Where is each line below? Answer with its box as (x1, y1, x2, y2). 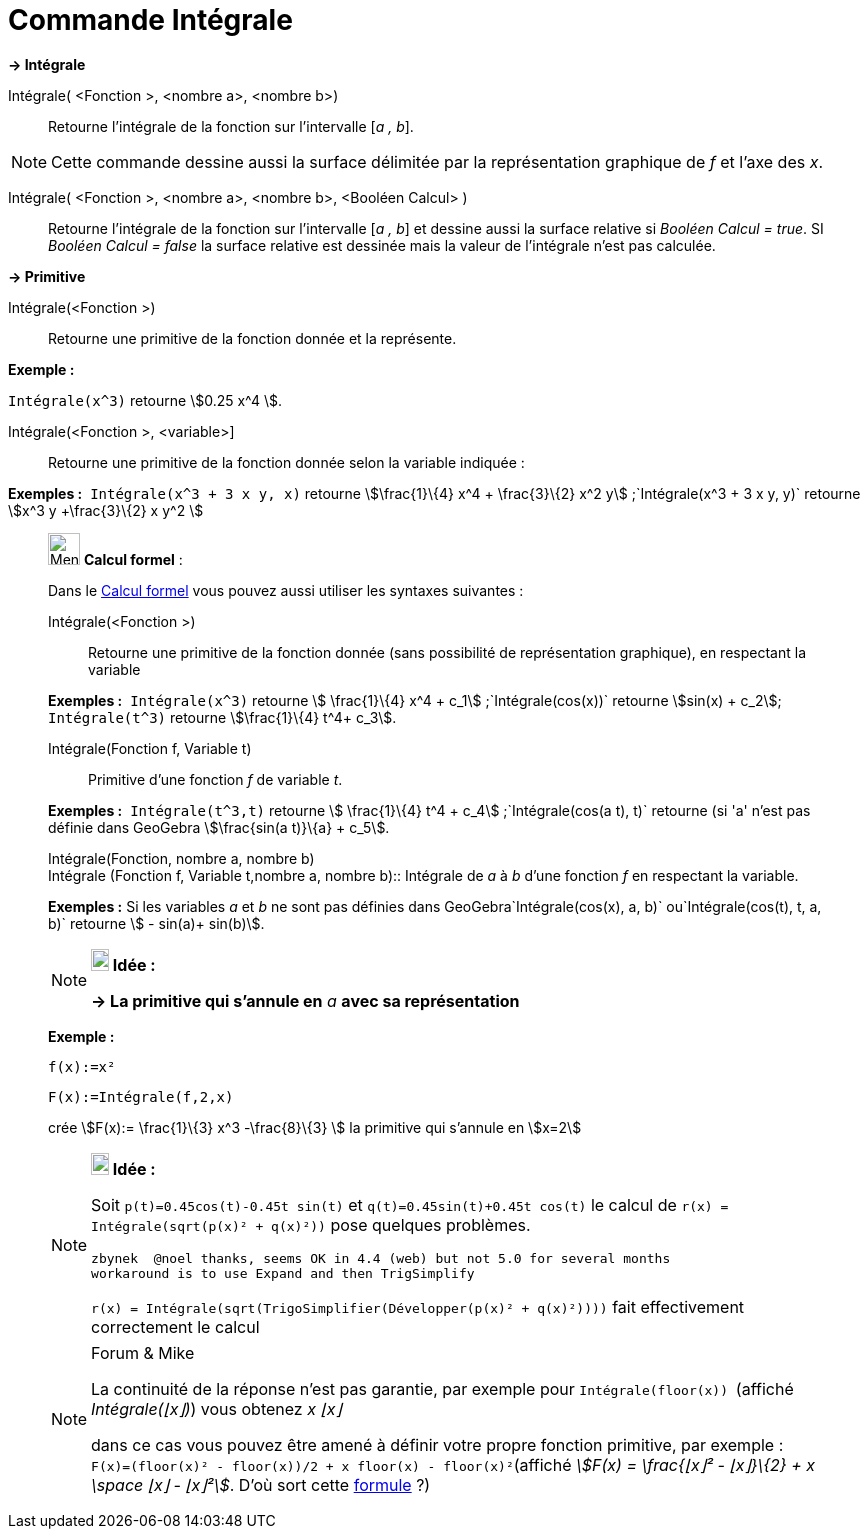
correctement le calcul (91, 1316, 260, 1337)
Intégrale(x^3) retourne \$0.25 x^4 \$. (8, 391, 283, 409)
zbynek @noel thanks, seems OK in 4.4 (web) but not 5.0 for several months (91, 1250, 671, 1266)
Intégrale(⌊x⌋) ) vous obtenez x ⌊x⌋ (91, 1398, 342, 1419)
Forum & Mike (91, 1342, 195, 1363)
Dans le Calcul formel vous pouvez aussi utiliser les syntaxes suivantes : (48, 581, 524, 599)
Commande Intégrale (8, 3, 293, 37)
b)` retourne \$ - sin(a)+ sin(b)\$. (48, 914, 265, 932)
